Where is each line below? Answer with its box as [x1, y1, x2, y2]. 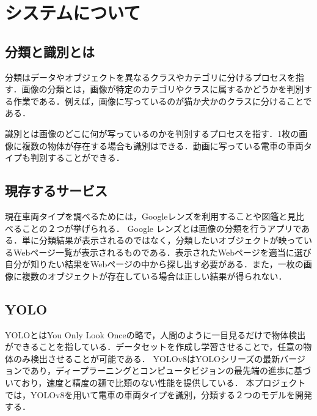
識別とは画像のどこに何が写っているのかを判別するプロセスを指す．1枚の [5, 127, 299, 139]
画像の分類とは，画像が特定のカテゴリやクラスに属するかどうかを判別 [21, 83, 304, 95]
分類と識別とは [5, 42, 95, 61]
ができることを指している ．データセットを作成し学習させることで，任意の [5, 340, 304, 353]
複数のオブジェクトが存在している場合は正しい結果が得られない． [21, 269, 287, 282]
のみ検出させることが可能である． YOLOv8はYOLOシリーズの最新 [13, 352, 280, 365]
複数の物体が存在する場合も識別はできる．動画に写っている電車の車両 [21, 139, 304, 152]
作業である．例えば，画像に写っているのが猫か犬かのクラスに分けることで [13, 94, 312, 107]
